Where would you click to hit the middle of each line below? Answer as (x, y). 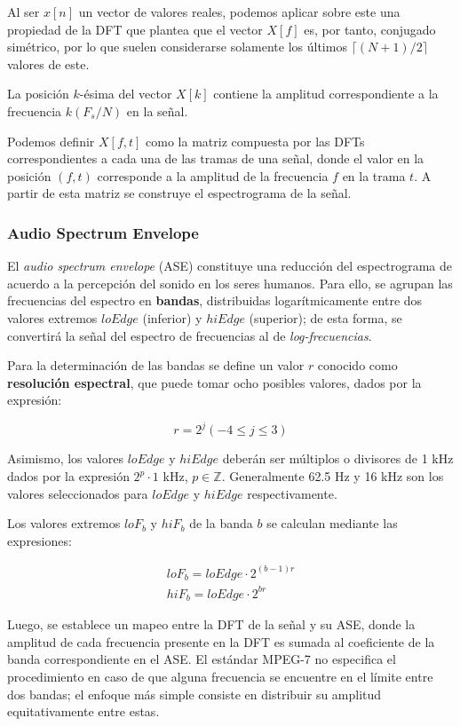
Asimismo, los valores (65, 458)
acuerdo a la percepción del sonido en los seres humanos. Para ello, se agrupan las (230, 283)
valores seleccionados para (78, 493)
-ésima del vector (126, 94)
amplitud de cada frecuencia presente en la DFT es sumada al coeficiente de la (221, 641)
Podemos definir (51, 141)
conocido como (357, 365)
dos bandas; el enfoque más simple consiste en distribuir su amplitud (194, 694)
